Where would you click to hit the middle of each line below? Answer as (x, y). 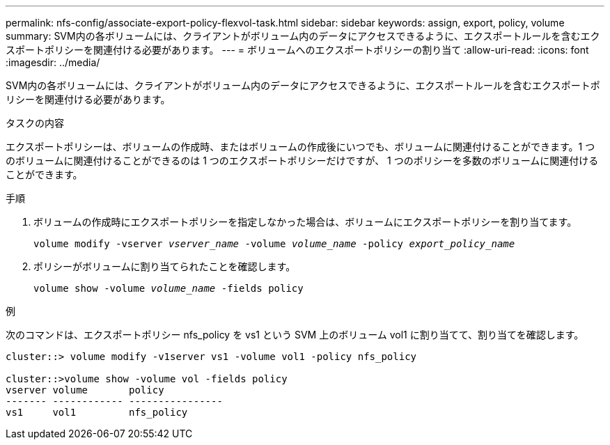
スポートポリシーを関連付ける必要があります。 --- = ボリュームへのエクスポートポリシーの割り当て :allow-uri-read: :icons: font (297, 50)
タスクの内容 (35, 123)
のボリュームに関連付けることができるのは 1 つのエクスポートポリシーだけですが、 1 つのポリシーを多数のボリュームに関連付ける (302, 161)
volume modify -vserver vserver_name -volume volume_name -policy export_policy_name (274, 244)
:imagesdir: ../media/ (53, 62)
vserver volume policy (85, 390)
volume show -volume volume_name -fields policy (169, 288)
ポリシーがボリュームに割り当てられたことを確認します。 (165, 266)
